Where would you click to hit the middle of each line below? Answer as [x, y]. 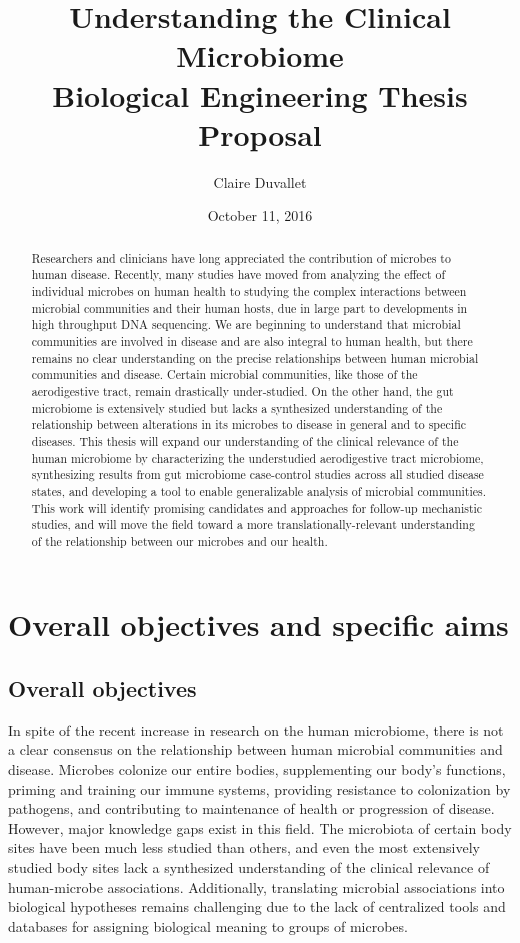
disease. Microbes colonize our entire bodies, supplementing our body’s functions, [257, 769]
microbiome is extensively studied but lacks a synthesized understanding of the [237, 407]
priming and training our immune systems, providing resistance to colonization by [259, 788]
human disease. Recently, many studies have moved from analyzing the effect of [238, 274]
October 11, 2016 [260, 215]
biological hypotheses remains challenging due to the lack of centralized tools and [257, 906]
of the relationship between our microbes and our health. [179, 540]
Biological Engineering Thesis [260, 94]
